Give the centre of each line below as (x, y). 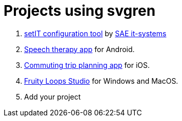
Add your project (53, 96)
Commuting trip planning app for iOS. (87, 65)
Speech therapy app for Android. (79, 49)
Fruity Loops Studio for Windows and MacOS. (101, 81)
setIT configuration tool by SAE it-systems (95, 33)
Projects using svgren (80, 11)
